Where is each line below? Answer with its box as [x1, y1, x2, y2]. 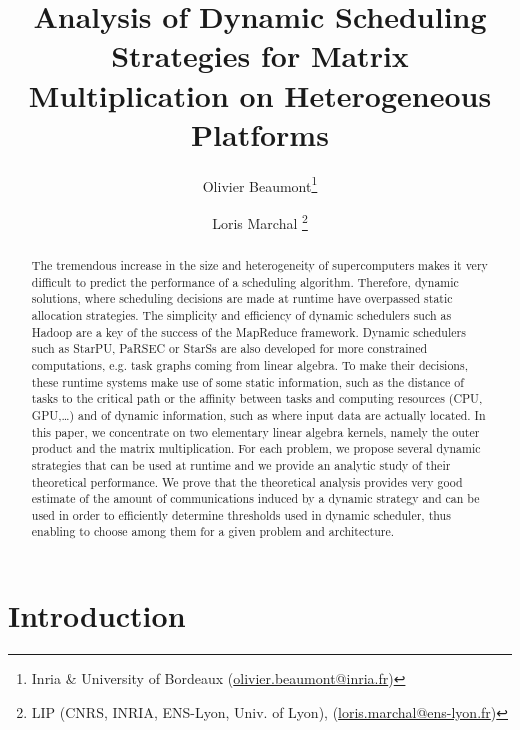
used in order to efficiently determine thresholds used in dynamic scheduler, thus [31, 506, 451, 523]
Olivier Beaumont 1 [202, 172, 318, 196]
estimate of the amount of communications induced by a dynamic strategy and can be [31, 490, 480, 507]
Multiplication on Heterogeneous [28, 74, 492, 115]
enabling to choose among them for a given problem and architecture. [31, 523, 394, 540]
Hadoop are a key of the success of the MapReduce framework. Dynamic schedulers [31, 323, 466, 340]
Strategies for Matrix [111, 35, 409, 76]
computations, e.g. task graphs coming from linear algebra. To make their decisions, [31, 356, 468, 373]
